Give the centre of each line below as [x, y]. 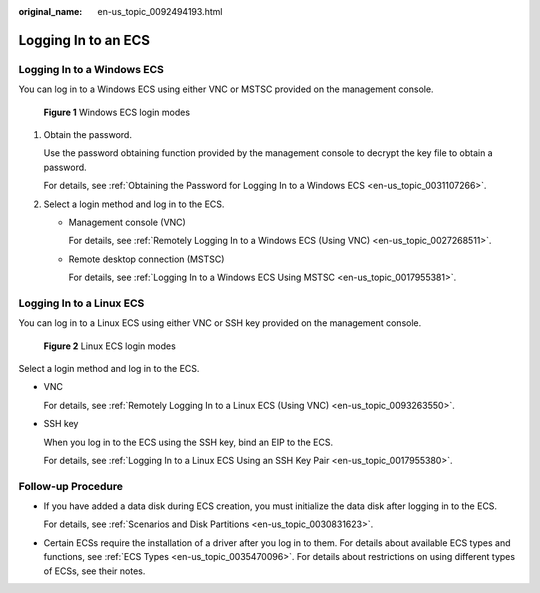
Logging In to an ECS [84, 40]
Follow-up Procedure [71, 486]
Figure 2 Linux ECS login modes [110, 346]
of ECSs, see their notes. [94, 571]
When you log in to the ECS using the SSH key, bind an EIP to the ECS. [188, 442]
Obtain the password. [87, 134]
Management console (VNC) [127, 222]
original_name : [50, 11]
